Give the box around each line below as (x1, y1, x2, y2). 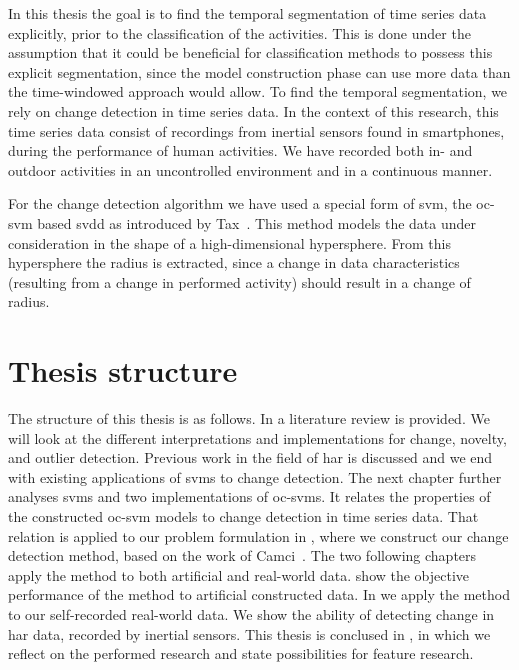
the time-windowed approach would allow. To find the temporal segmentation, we (8, 81, 508, 102)
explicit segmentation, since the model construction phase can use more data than (8, 61, 511, 82)
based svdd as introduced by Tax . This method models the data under (37, 212, 477, 233)
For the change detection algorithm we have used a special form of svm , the (8, 193, 472, 214)
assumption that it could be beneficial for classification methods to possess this (8, 42, 493, 63)
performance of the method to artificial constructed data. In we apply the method (8, 584, 510, 605)
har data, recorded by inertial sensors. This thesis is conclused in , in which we (8, 623, 491, 644)
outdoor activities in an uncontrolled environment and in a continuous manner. (8, 159, 493, 180)
